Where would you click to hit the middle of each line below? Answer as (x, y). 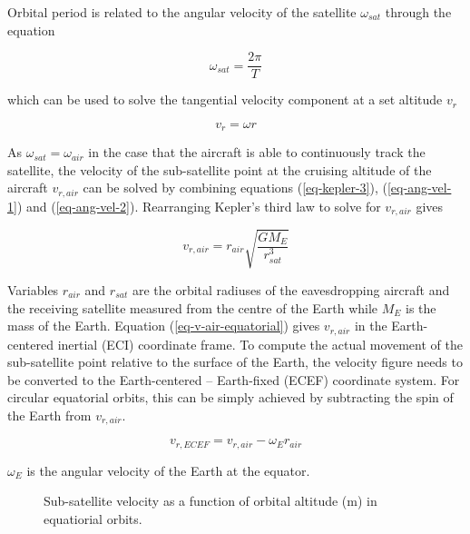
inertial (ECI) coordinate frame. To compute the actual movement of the (260, 344)
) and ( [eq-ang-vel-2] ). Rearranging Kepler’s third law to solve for (199, 206)
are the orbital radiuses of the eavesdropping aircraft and (291, 289)
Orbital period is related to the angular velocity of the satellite (182, 12)
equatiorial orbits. (93, 519)
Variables (33, 289)
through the (418, 12)
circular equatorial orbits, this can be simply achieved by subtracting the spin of (230, 397)
